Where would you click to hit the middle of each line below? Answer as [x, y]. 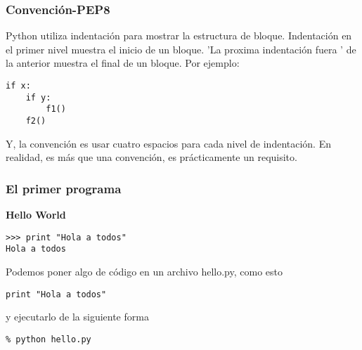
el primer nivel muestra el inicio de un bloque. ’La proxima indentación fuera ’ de [181, 49]
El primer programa [64, 188]
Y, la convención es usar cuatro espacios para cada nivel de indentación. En [168, 143]
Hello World [36, 215]
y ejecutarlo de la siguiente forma [77, 317]
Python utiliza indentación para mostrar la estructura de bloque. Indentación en [179, 35]
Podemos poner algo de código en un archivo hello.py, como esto [144, 271]
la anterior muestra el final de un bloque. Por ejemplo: [123, 63]
